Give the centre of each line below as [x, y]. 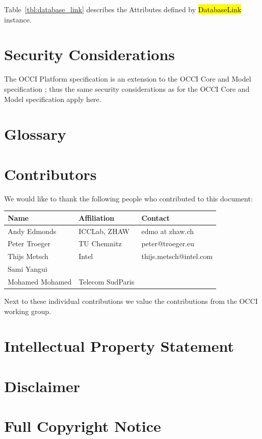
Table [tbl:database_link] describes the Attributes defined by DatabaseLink [123, 9]
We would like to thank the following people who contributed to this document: [128, 198]
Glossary [35, 134]
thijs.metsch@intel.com [177, 256]
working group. [28, 311]
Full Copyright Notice [83, 426]
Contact [156, 217]
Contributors [50, 174]
